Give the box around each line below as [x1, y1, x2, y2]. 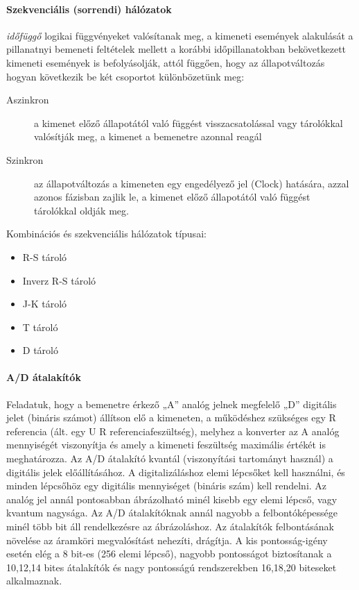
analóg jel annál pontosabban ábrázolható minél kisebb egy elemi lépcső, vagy [6, 491, 338, 506]
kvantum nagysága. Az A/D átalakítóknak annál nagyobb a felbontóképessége [6, 505, 338, 520]
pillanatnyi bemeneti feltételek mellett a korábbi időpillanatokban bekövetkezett [6, 42, 347, 56]
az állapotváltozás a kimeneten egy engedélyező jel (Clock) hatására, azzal [34, 176, 349, 190]
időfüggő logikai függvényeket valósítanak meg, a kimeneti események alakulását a [6, 28, 353, 42]
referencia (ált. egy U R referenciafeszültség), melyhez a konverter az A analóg [6, 423, 340, 438]
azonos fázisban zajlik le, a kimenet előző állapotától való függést [34, 189, 310, 204]
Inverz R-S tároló [22, 273, 96, 287]
